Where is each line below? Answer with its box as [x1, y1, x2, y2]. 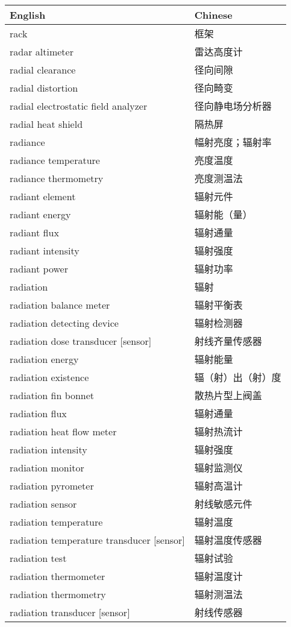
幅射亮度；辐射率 [194, 135, 272, 149]
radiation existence [10, 370, 89, 384]
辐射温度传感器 [194, 533, 262, 547]
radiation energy [10, 351, 79, 366]
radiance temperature [10, 153, 100, 167]
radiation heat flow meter [10, 424, 117, 438]
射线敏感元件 [194, 497, 252, 511]
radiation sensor [10, 496, 77, 511]
